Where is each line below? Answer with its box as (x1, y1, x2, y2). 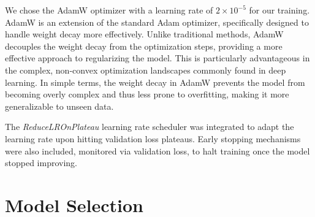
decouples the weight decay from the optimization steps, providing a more (5, 39, 283, 52)
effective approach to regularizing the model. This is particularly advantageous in (5, 51, 310, 64)
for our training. (249, 4, 310, 16)
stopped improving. (5, 156, 77, 169)
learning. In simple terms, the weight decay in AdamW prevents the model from (5, 75, 305, 88)
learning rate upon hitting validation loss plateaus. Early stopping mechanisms (5, 132, 301, 145)
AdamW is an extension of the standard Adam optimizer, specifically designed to (5, 15, 309, 28)
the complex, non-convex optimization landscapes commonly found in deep (5, 63, 286, 76)
